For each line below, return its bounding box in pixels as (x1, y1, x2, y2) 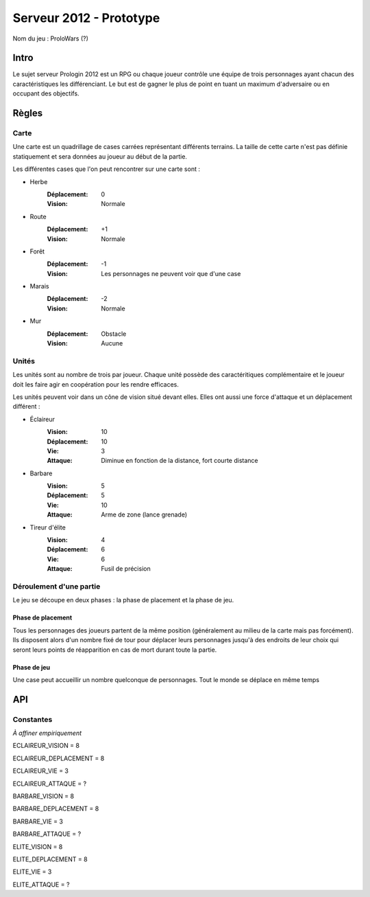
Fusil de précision (101, 565, 151, 573)
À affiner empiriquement (12, 729, 82, 738)
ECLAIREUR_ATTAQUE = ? (12, 780, 87, 788)
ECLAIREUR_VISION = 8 (12, 742, 80, 750)
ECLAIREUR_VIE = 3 (12, 767, 69, 775)
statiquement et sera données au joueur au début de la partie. (12, 152, 188, 161)
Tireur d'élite (29, 523, 66, 532)
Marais (29, 282, 49, 291)
